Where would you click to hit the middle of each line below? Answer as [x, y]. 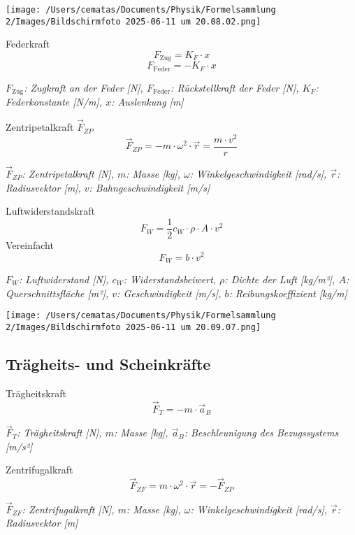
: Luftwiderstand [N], [64, 279]
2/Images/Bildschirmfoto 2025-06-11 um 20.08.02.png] [133, 21]
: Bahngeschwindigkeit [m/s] [150, 187]
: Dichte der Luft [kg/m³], [280, 279]
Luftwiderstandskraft [51, 211]
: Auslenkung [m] [147, 102]
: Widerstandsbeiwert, [170, 279]
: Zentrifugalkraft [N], [68, 509]
